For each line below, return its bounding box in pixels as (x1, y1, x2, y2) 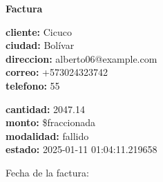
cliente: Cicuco (6, 24, 72, 39)
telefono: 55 (6, 78, 60, 92)
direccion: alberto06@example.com (6, 51, 157, 65)
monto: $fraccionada (6, 115, 96, 130)
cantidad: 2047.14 (6, 101, 85, 116)
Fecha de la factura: (6, 165, 89, 179)
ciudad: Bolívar (6, 38, 75, 52)
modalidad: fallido (6, 128, 89, 143)
